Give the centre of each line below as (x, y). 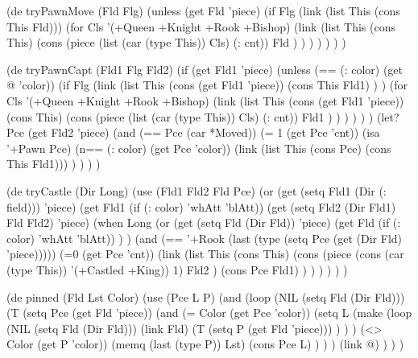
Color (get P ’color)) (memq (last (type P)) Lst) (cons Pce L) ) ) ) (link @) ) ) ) (205, 344)
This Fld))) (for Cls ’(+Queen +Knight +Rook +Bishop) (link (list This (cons (201, 26)
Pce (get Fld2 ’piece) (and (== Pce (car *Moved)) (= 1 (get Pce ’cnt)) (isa (193, 132)
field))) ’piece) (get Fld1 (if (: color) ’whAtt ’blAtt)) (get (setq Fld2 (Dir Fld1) (201, 206)
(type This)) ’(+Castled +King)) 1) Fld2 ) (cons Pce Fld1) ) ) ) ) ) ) (177, 269)
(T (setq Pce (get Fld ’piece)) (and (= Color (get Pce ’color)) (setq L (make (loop (209, 313)
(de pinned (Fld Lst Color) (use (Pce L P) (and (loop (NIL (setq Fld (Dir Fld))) (206, 296)
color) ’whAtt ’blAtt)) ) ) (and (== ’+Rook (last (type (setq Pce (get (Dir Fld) (205, 238)
